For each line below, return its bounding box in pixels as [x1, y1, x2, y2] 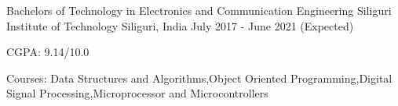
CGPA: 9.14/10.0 [6, 44, 89, 60]
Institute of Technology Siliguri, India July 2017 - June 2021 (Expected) [6, 17, 354, 34]
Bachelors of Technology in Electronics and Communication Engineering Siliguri [6, 2, 392, 18]
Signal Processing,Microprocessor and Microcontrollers [6, 85, 268, 101]
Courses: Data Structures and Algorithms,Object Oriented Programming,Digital [6, 69, 393, 86]
